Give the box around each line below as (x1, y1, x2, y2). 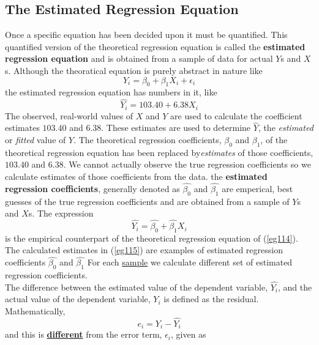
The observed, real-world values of (5, 109, 133, 122)
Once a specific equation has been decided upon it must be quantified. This (5, 28, 288, 41)
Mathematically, (5, 305, 66, 317)
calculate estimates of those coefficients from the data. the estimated (5, 170, 268, 183)
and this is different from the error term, (5, 328, 162, 341)
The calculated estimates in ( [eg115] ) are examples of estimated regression (5, 243, 283, 256)
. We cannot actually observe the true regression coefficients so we (63, 158, 311, 171)
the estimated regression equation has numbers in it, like (5, 86, 217, 98)
